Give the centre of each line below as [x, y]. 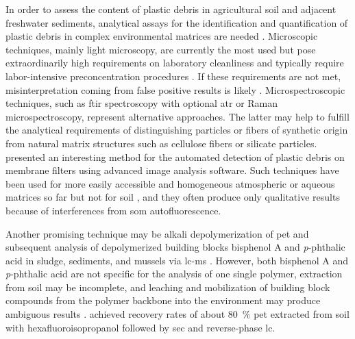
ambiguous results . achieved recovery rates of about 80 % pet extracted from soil [177, 314]
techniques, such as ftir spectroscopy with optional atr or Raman [142, 103]
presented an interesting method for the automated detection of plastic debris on [175, 156]
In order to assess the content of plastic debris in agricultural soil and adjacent [171, 9]
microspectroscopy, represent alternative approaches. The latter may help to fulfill [177, 116]
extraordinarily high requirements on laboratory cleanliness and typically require [175, 63]
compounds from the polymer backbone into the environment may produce [163, 300]
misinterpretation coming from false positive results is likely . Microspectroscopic [175, 89]
